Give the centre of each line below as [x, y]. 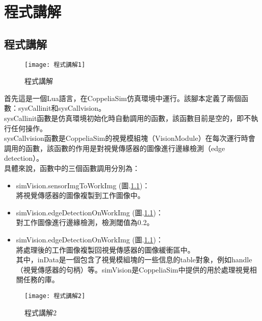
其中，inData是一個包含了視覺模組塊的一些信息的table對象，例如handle [134, 260]
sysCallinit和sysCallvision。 [62, 108]
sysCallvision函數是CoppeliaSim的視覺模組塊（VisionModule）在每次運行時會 [130, 138]
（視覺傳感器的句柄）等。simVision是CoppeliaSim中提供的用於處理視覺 [133, 269]
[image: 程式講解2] [55, 296]
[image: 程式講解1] [55, 65]
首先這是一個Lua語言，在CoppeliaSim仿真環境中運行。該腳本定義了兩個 [123, 98]
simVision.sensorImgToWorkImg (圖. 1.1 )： [83, 185]
